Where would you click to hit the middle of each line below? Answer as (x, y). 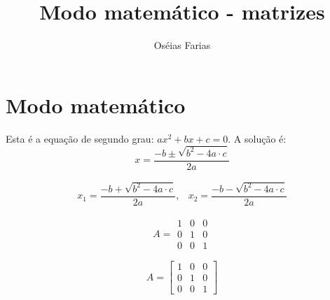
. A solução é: (257, 138)
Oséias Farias (182, 45)
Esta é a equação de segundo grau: (80, 138)
